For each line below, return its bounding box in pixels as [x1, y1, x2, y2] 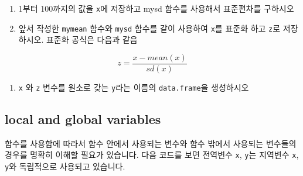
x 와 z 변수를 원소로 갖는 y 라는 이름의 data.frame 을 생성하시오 [18, 81, 249, 93]
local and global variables [5, 110, 161, 128]
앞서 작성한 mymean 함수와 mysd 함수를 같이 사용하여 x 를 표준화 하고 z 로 [18, 22, 281, 34]
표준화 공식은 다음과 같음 [46, 33, 138, 46]
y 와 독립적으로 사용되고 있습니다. [5, 160, 125, 172]
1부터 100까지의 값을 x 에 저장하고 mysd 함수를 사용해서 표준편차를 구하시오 [18, 2, 294, 14]
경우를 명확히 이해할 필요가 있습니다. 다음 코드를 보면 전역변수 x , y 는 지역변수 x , [5, 149, 299, 161]
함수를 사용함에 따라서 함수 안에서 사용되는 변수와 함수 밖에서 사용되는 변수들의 [5, 137, 297, 149]
